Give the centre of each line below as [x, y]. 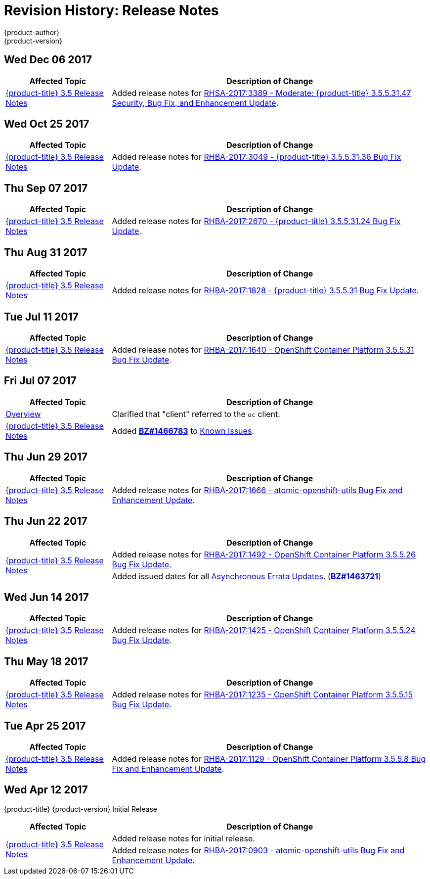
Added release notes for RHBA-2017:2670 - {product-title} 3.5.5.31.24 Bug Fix [256, 221]
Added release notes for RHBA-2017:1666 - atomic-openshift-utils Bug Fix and [257, 490]
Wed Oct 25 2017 [47, 124]
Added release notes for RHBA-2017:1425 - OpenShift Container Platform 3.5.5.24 [264, 630]
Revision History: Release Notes [111, 10]
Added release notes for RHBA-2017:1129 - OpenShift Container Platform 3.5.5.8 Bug [269, 759]
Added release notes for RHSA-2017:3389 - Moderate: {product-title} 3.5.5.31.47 [261, 93]
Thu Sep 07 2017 [46, 188]
